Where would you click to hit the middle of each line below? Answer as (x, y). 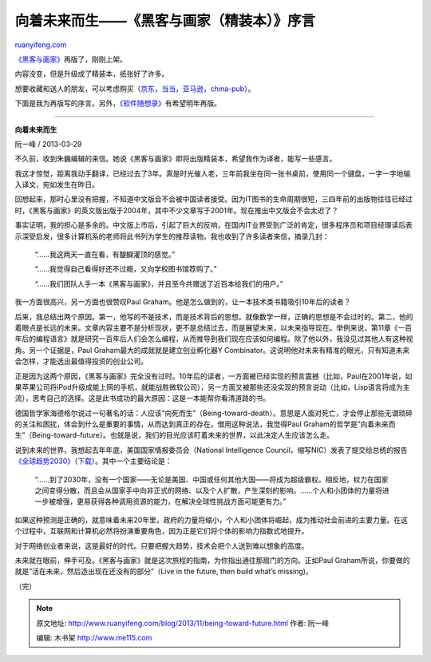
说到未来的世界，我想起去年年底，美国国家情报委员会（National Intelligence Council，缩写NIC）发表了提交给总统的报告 (211, 450)
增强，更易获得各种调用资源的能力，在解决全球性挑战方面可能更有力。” (171, 501)
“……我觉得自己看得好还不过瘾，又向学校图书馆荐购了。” (126, 269)
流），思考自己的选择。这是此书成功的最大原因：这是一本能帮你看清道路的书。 (142, 398)
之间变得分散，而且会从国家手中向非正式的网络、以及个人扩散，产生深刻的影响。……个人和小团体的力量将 (209, 490)
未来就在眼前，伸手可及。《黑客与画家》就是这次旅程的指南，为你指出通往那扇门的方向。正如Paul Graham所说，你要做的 (212, 560)
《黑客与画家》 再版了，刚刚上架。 (71, 59)
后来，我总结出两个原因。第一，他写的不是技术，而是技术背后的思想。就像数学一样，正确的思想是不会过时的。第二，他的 (214, 316)
